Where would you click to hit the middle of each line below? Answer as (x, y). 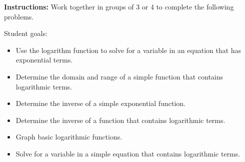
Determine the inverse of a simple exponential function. (100, 103)
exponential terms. (44, 60)
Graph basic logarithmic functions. (69, 137)
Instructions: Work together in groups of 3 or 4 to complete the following (119, 6)
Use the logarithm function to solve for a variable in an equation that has (128, 50)
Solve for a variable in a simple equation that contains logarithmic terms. (128, 153)
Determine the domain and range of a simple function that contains (119, 76)
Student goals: (26, 33)
